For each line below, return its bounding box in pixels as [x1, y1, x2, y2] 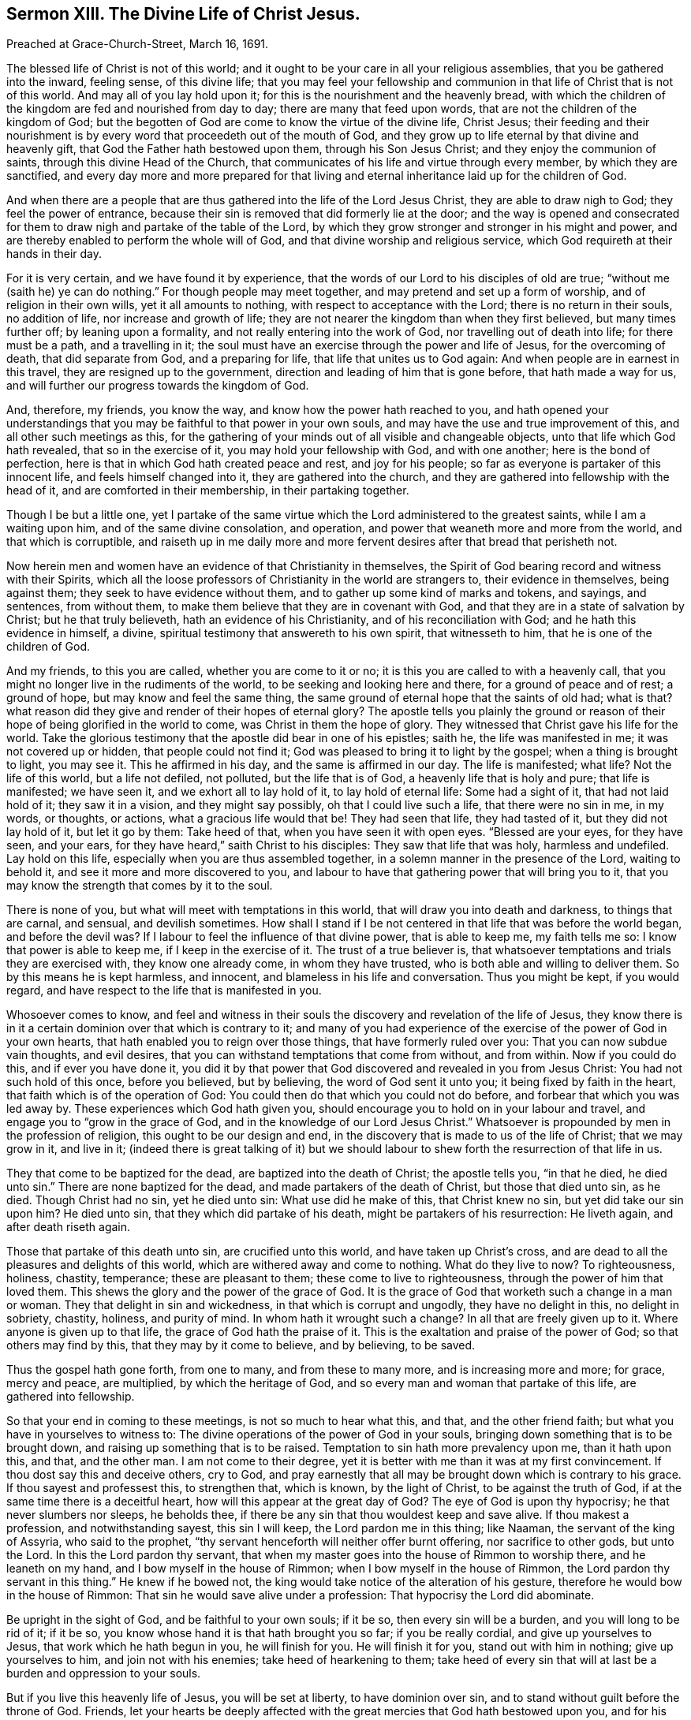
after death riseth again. [6, 1220, 131, 1234]
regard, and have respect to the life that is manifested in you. [6, 983, 322, 998]
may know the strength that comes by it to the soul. [6, 879, 273, 893]
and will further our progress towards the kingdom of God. [6, 379, 309, 393]
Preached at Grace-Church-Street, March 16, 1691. [6, 37, 269, 51]
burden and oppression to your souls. [6, 1666, 201, 1681]
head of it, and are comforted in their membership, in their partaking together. [6, 483, 409, 498]
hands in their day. [6, 247, 103, 261]
